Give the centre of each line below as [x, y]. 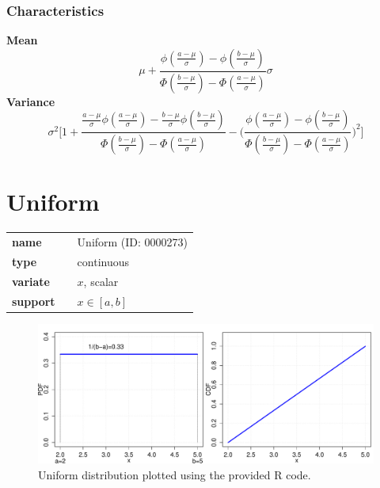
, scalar [101, 281]
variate [31, 281]
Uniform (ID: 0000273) [133, 242]
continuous [103, 261]
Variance [31, 101]
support [34, 301]
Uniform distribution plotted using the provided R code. [175, 474]
